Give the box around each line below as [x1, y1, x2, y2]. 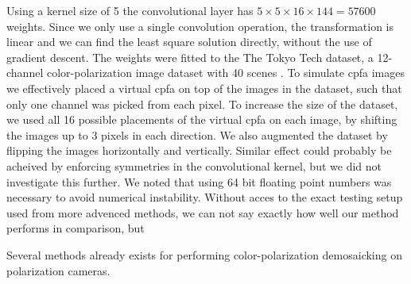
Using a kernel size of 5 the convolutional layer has [6, 2, 254, 18]
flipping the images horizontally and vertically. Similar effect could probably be [6, 142, 392, 159]
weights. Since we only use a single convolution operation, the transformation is [6, 17, 394, 34]
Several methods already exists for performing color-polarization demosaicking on [6, 246, 402, 263]
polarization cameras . [6, 262, 111, 278]
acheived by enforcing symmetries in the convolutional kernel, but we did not [6, 157, 382, 174]
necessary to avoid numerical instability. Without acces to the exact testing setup [6, 189, 403, 205]
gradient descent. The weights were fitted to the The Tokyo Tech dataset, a [6, 48, 374, 65]
